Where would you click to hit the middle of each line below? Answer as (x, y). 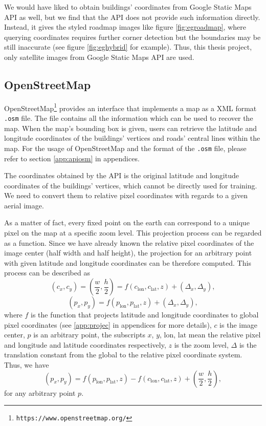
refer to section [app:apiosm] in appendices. (72, 158)
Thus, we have (27, 365)
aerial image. (24, 205)
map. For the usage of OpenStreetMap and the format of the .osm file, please (125, 148)
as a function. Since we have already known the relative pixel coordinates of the (129, 242)
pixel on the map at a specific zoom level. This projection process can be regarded (133, 233)
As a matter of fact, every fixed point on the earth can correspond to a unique (127, 222)
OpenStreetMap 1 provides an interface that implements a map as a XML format (130, 107)
